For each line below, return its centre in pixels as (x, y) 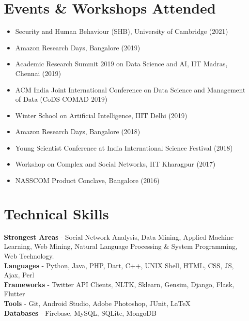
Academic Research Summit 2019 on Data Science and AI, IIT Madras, (121, 64)
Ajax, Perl (19, 275)
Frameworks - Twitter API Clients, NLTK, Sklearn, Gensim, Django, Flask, (119, 284)
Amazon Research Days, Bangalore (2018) (78, 131)
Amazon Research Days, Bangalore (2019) (78, 47)
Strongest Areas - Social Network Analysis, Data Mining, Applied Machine (119, 237)
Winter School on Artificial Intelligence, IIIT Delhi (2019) (101, 115)
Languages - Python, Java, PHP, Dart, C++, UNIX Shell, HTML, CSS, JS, (119, 265)
